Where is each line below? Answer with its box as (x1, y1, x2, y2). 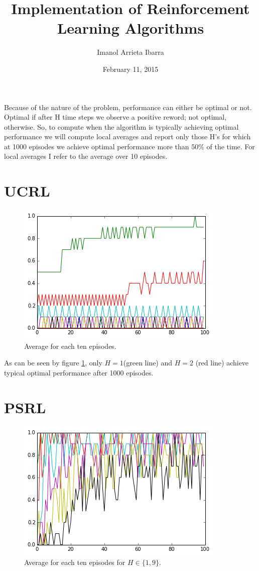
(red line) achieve (195, 357, 249, 368)
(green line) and (123, 357, 173, 368)
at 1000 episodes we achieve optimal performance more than (4, 141, 189, 151)
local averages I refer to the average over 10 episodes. (4, 151, 168, 161)
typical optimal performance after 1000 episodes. (4, 367, 154, 377)
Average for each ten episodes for (24, 557, 125, 567)
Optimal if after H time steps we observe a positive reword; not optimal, (4, 112, 226, 122)
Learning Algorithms (57, 18, 204, 38)
